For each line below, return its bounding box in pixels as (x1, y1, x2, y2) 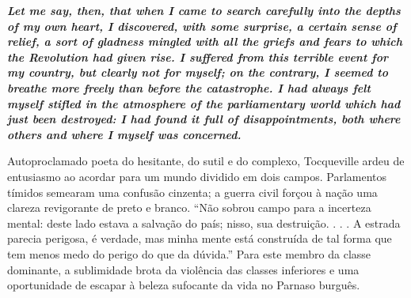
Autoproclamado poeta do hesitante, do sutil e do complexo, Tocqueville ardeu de (7, 153, 405, 169)
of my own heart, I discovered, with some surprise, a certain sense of (7, 17, 397, 34)
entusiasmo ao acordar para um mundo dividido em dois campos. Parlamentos (7, 168, 387, 184)
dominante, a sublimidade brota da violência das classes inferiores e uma (7, 261, 360, 277)
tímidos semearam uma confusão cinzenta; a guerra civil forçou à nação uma (7, 183, 378, 200)
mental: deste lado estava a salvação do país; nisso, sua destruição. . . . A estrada (7, 214, 401, 231)
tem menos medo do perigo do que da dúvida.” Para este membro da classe (7, 245, 371, 262)
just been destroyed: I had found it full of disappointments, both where (7, 111, 401, 127)
